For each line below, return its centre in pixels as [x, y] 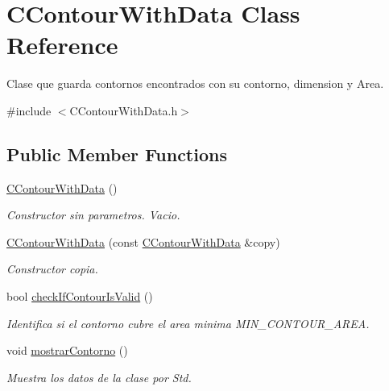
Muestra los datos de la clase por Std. [99, 377]
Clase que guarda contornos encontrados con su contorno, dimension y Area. [195, 83]
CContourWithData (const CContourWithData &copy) [143, 241]
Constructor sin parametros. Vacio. [93, 215]
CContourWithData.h [124, 110]
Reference [62, 45]
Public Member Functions [117, 154]
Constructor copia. [52, 269]
